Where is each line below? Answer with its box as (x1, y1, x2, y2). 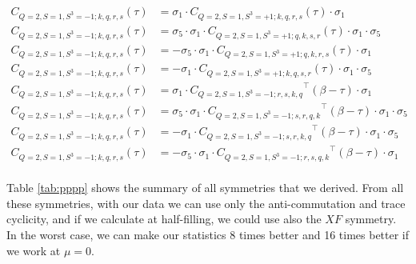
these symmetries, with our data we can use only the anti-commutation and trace (6, 194, 406, 211)
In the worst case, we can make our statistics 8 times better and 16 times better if (6, 226, 410, 243)
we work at (6, 242, 61, 258)
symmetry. (345, 210, 397, 227)
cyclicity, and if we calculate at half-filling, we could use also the (6, 210, 322, 227)
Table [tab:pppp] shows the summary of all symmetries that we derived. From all (6, 179, 404, 196)
